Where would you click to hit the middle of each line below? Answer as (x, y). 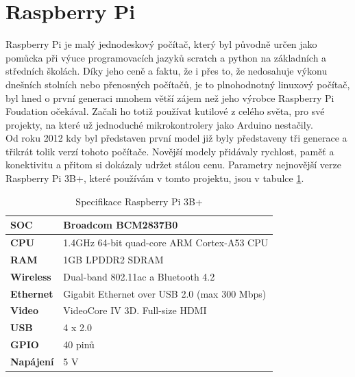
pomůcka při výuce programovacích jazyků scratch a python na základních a (166, 57)
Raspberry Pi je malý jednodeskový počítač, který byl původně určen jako (161, 44)
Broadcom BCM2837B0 (121, 225)
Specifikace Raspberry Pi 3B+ (139, 201)
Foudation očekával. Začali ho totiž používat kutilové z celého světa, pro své (165, 111)
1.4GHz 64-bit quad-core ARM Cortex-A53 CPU (166, 243)
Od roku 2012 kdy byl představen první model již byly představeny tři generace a (176, 138)
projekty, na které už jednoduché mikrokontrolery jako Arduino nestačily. (159, 124)
